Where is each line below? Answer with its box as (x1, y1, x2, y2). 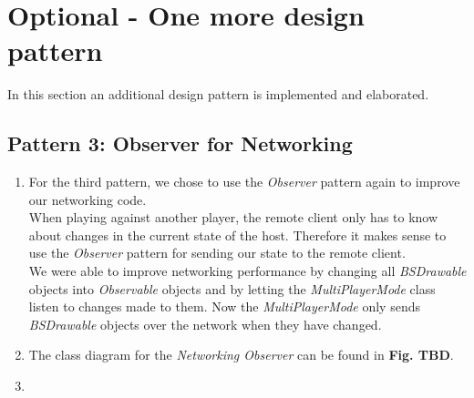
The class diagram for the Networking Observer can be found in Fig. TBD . (28, 345, 454, 364)
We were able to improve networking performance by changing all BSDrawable (28, 261, 467, 281)
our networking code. (28, 189, 147, 209)
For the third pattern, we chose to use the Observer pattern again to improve (28, 172, 460, 191)
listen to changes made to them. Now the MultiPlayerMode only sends (28, 297, 420, 316)
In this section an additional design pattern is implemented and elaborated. (7, 85, 429, 104)
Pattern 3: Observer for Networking (7, 129, 353, 158)
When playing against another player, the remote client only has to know (28, 208, 438, 227)
